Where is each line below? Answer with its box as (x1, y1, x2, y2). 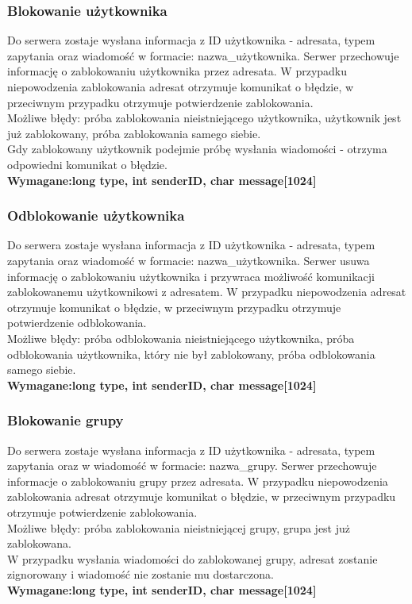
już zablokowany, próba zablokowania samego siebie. (7, 125, 261, 141)
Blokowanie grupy (7, 410, 124, 430)
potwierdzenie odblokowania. (7, 314, 147, 331)
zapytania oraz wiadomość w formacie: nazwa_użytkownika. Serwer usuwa (7, 252, 370, 268)
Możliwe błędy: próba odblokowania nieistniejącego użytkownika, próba (7, 329, 355, 346)
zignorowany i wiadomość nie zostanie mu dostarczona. (7, 566, 274, 583)
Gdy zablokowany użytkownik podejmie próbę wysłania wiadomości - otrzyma (7, 140, 387, 157)
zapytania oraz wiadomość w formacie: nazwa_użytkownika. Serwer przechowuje (7, 47, 399, 63)
